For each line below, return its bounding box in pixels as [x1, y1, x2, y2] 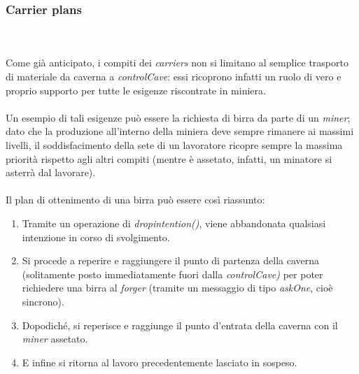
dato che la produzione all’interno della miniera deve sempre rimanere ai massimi [6, 124, 354, 138]
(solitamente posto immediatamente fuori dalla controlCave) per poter [22, 266, 323, 281]
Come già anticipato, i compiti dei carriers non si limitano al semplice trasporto [6, 55, 349, 70]
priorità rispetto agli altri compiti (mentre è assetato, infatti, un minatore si [6, 151, 332, 166]
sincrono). [22, 294, 64, 308]
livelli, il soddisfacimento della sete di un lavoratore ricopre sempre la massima [6, 137, 343, 152]
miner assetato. [22, 331, 88, 346]
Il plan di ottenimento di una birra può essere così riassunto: [6, 192, 265, 207]
